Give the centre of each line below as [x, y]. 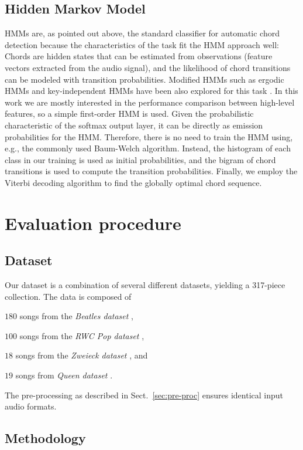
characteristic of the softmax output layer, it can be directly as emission [134, 125]
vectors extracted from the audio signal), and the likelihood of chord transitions [148, 67]
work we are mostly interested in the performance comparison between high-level [150, 102]
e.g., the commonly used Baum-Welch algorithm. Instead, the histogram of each [148, 148]
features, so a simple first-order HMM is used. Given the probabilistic [129, 114]
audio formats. [31, 406]
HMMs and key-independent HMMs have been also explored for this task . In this [151, 91]
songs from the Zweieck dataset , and [82, 355]
